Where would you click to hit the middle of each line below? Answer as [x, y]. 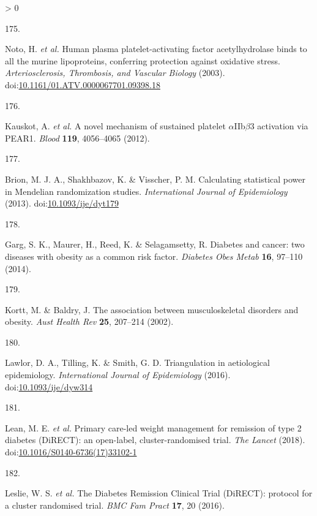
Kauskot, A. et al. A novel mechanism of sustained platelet [115, 126]
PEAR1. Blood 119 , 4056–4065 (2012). [77, 138]
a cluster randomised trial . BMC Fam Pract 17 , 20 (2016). [115, 505]
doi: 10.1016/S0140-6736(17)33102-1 [71, 452]
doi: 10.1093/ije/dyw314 [49, 386]
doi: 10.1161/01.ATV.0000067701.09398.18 [83, 84]
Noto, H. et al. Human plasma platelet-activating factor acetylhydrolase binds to [156, 49]
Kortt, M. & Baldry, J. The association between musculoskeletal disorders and [152, 309]
